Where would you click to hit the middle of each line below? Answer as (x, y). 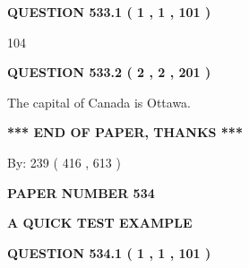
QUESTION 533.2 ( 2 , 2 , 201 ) (109, 72)
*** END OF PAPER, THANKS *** (125, 132)
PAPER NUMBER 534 (81, 192)
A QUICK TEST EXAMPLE (100, 223)
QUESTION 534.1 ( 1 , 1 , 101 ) (109, 252)
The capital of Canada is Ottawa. (99, 102)
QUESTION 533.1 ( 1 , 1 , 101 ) (109, 12)
